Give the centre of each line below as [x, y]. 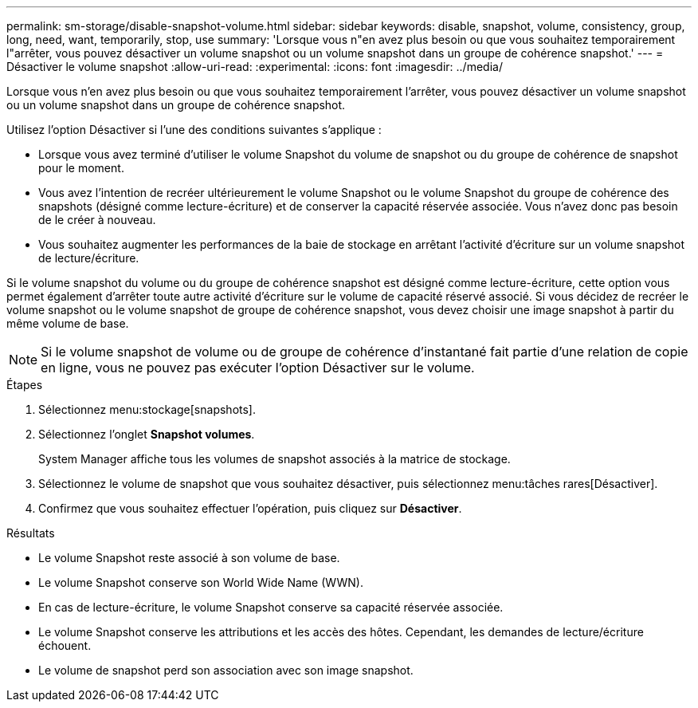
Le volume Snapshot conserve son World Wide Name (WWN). [201, 582]
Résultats [31, 533]
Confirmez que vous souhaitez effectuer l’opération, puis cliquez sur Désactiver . [250, 508]
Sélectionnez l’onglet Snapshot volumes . [147, 434]
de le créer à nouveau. [97, 220]
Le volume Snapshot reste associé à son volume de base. [189, 558]
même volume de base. [68, 323]
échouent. [65, 645]
